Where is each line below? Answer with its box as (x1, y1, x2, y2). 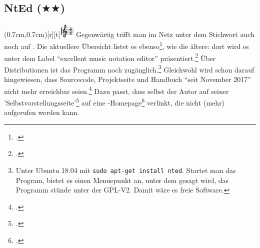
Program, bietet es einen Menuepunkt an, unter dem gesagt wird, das (15, 174, 229, 185)
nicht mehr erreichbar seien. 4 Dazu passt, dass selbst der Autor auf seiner (4, 84, 229, 96)
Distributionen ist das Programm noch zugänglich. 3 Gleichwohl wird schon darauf (4, 62, 254, 74)
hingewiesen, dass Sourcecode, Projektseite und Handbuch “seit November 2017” (4, 74, 251, 84)
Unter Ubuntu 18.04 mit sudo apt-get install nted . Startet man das (15, 164, 236, 175)
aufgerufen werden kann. (4, 107, 79, 117)
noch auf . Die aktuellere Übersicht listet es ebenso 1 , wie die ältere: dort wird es (4, 39, 249, 51)
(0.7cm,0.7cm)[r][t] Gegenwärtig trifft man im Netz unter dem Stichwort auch (4, 29, 254, 39)
